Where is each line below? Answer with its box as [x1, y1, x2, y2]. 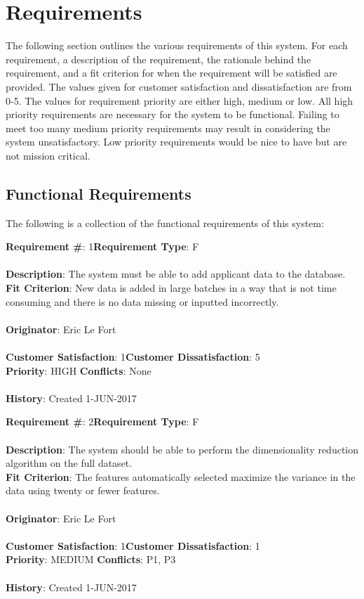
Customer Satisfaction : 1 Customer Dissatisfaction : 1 [6, 538, 260, 553]
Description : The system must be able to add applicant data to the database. [6, 266, 346, 281]
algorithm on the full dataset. [6, 456, 133, 470]
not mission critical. [6, 148, 90, 162]
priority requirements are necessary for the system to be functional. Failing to [6, 107, 339, 122]
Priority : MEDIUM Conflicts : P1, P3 [6, 552, 176, 567]
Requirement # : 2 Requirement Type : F [6, 414, 199, 429]
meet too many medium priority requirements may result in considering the [6, 120, 330, 135]
